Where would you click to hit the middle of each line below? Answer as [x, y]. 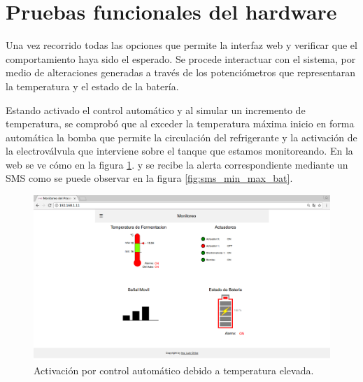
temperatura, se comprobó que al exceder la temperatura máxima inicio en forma [180, 123]
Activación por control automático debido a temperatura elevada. [174, 370]
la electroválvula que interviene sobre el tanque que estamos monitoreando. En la [179, 151]
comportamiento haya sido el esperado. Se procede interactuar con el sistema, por [181, 58]
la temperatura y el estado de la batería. [92, 86]
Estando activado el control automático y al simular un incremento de [156, 109]
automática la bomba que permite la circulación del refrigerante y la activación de [181, 137]
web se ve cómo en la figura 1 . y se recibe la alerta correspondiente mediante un [177, 164]
